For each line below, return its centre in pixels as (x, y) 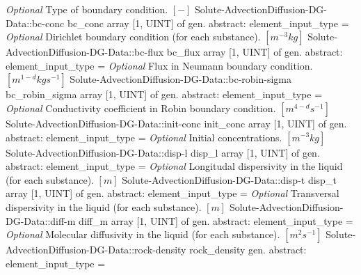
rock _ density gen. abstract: (248, 250)
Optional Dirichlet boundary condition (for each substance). (133, 37)
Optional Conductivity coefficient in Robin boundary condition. (141, 108)
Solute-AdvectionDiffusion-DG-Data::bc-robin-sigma (180, 79)
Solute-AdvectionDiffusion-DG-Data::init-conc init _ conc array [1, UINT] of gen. (176, 123)
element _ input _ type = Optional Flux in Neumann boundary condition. (159, 65)
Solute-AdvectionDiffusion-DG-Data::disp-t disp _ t (229, 179)
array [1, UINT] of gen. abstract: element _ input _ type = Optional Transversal (173, 193)
